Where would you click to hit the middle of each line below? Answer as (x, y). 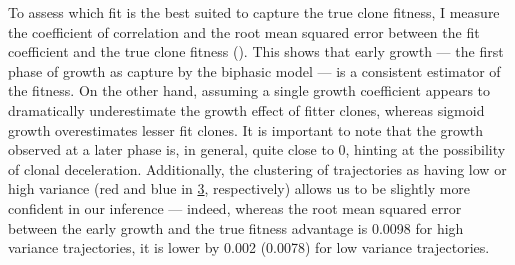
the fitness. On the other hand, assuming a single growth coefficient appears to (249, 90)
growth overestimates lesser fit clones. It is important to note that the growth (246, 129)
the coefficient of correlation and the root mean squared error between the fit (244, 31)
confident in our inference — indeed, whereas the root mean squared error (235, 207)
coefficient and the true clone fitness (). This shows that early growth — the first (256, 51)
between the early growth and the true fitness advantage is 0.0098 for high (236, 227)
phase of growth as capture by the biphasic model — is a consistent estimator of (254, 70)
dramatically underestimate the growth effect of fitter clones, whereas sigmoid (246, 109)
